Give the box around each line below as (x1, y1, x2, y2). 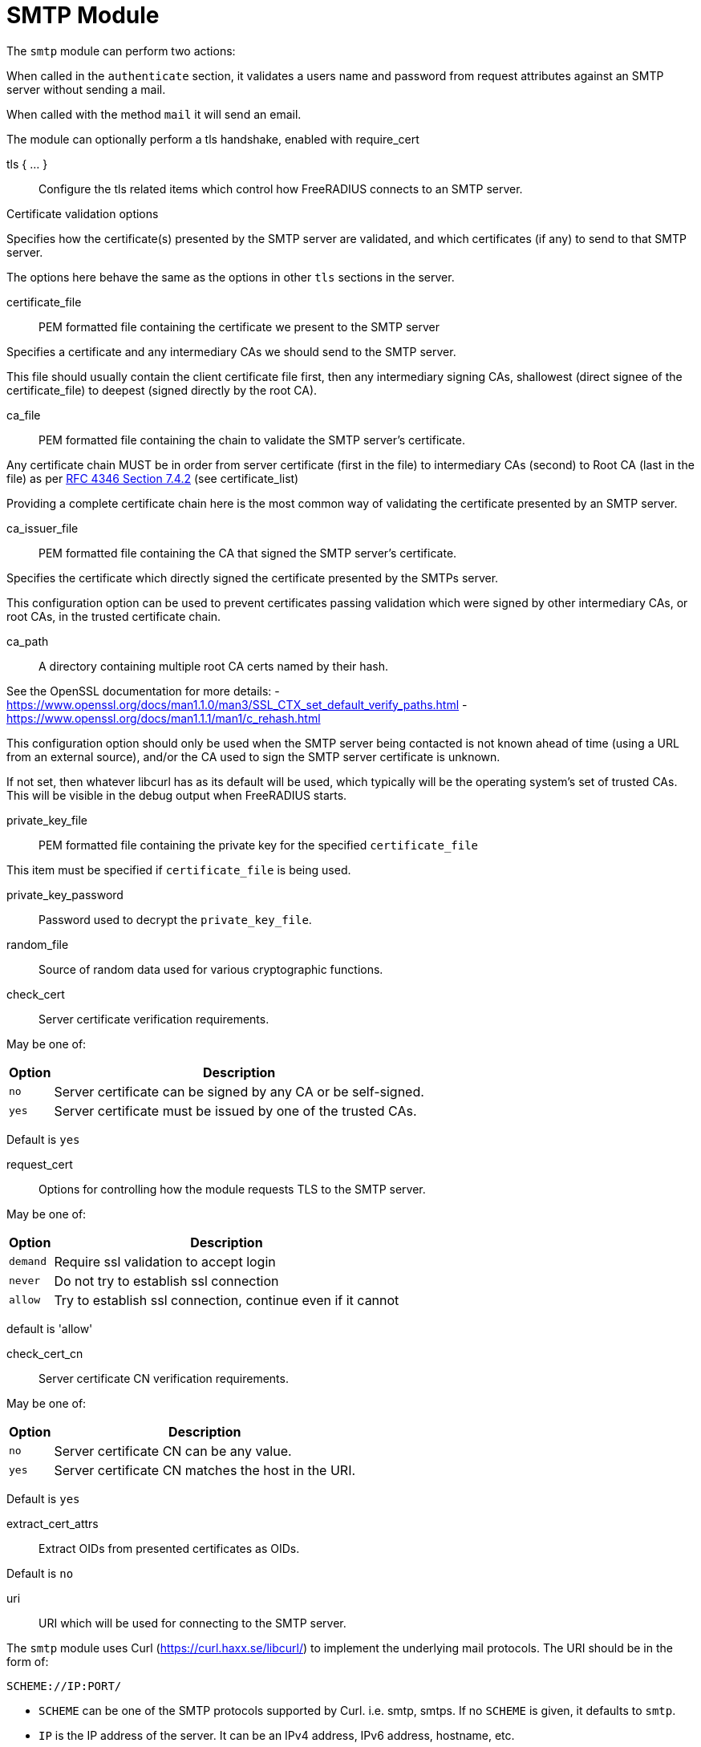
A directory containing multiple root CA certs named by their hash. (38, 659, 389, 673)
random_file (6, 937, 69, 951)
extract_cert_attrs (6, 1516, 99, 1530)
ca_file (6, 407, 41, 422)
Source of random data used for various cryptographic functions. (38, 962, 383, 976)
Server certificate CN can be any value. (54, 1442, 292, 1459)
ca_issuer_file (6, 521, 79, 535)
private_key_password (6, 887, 124, 902)
